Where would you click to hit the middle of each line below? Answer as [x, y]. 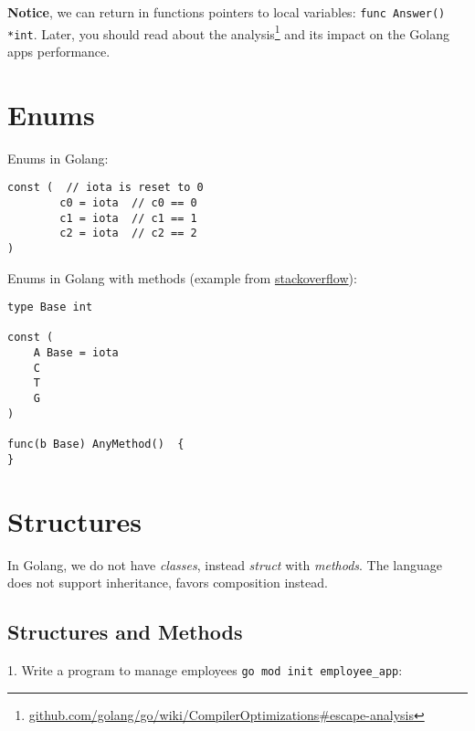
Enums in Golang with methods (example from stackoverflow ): [182, 277]
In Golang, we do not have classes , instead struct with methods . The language [225, 564]
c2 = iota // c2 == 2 [128, 233]
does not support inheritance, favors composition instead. [168, 583]
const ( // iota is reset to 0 [106, 188]
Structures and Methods [125, 632]
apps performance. [59, 51]
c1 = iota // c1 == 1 [128, 218]
